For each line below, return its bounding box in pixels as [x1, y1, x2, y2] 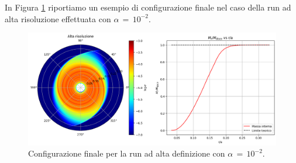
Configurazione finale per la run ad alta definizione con [28, 147, 225, 159]
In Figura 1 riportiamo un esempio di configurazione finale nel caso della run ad [5, 1, 291, 13]
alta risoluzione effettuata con [5, 12, 111, 25]
